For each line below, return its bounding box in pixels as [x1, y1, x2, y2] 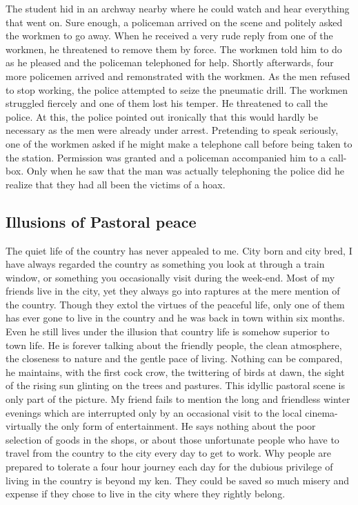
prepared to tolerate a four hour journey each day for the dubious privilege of [6, 459, 333, 474]
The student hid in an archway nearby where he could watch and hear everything [6, 1, 350, 15]
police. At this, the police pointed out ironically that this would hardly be [6, 109, 318, 123]
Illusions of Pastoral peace [6, 210, 197, 232]
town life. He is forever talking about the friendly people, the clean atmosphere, [6, 337, 342, 352]
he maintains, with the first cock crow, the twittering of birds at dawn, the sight [6, 364, 345, 379]
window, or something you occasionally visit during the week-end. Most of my [6, 270, 335, 284]
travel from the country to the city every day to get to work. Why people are [6, 446, 331, 460]
